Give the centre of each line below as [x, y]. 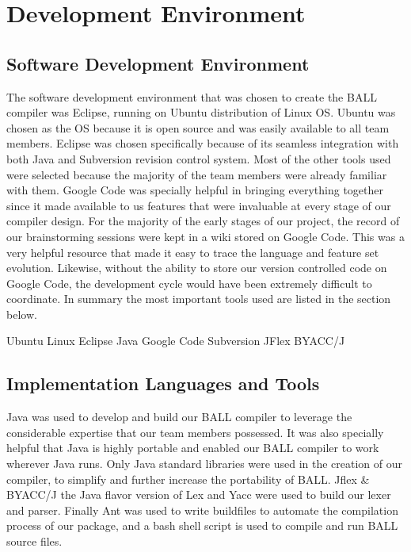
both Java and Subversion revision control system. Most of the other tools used [199, 158]
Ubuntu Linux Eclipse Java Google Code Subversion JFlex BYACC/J [176, 341]
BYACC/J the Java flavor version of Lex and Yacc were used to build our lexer [199, 494]
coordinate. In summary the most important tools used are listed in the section [199, 299]
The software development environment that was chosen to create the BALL [192, 96]
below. [22, 314]
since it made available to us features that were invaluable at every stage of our [199, 205]
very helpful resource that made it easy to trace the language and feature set [193, 252]
